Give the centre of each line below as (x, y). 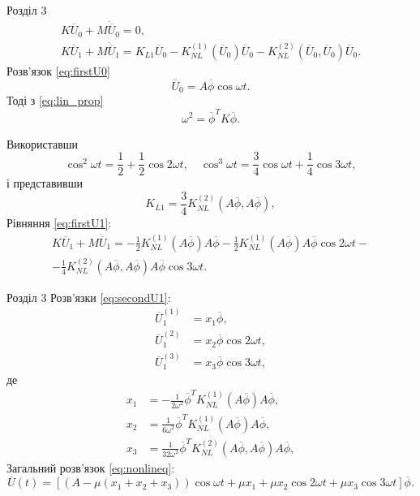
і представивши (45, 183)
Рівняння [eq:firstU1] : (59, 222)
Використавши (43, 143)
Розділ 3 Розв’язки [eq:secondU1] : (89, 297)
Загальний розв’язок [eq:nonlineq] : (91, 467)
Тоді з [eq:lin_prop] (55, 100)
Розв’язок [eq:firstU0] (58, 70)
